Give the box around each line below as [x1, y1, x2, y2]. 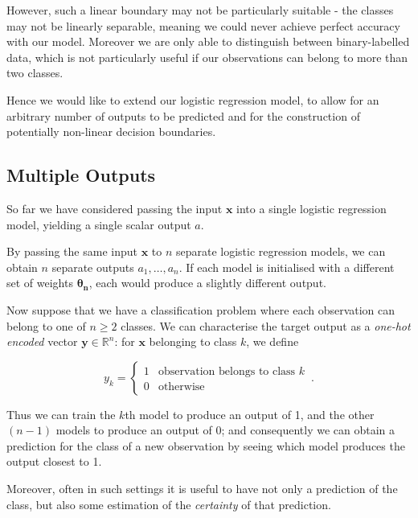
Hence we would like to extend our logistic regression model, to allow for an [6, 91, 379, 108]
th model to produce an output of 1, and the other [125, 405, 375, 422]
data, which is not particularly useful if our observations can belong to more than [6, 48, 408, 65]
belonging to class [149, 333, 237, 350]
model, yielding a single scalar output [6, 216, 191, 232]
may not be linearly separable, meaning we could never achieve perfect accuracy [6, 17, 400, 34]
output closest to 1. [6, 453, 102, 470]
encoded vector [6, 333, 78, 350]
